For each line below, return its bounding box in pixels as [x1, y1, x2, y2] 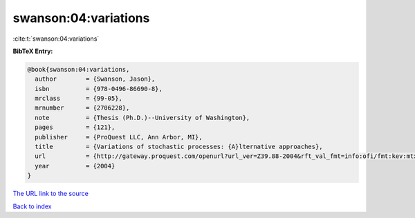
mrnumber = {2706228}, [35, 104, 130, 112]
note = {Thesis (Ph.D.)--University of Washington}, [35, 114, 250, 121]
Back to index [12, 202, 52, 210]
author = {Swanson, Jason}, [35, 75, 156, 83]
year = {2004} [35, 162, 116, 170]
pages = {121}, [35, 123, 116, 131]
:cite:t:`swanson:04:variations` [12, 34, 100, 43]
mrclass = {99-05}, [35, 95, 122, 103]
